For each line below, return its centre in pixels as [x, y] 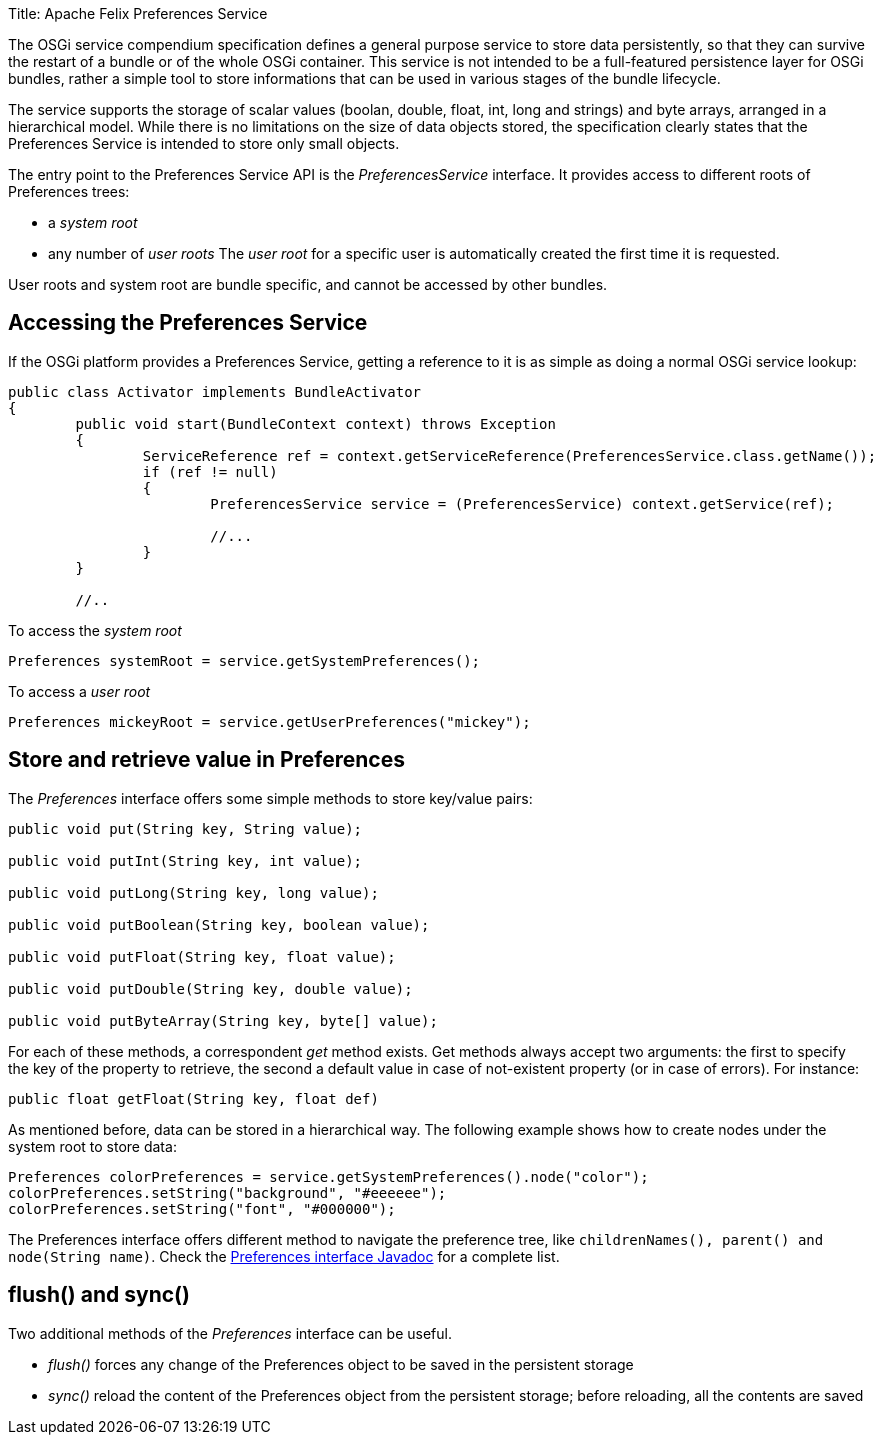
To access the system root [95, 630]
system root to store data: [92, 1146]
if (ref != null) [210, 471]
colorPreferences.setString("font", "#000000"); [202, 1208]
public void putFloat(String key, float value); [202, 956]
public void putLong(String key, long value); [193, 892]
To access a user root [79, 691]
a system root [93, 222]
